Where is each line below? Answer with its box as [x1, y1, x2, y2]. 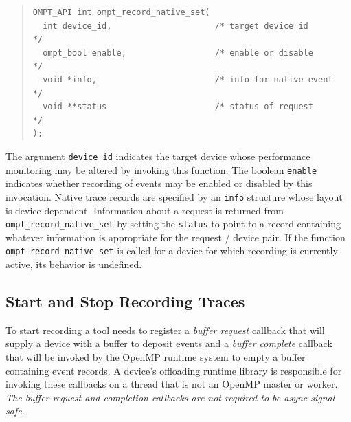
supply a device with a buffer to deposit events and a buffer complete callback [5, 336, 332, 351]
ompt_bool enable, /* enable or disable [43, 47, 313, 58]
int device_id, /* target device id [43, 21, 308, 31]
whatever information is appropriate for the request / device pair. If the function [5, 230, 346, 244]
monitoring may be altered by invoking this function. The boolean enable [5, 162, 317, 177]
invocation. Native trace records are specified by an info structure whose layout [5, 189, 343, 203]
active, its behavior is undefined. [5, 257, 142, 271]
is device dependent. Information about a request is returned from [5, 203, 284, 217]
